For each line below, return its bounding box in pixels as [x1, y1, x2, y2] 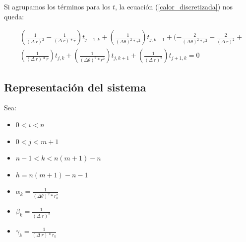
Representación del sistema [4, 79, 146, 94]
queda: [4, 11, 24, 21]
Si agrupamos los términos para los [4, 1, 111, 11]
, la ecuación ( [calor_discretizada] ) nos [115, 1, 233, 11]
